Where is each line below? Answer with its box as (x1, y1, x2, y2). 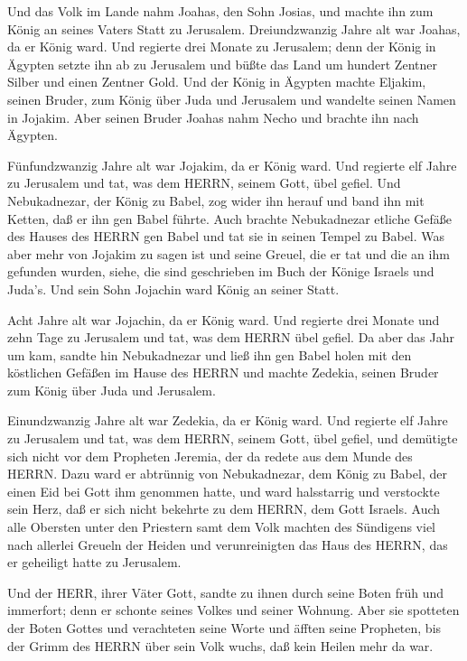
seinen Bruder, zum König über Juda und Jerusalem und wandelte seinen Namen (7, 89, 456, 108)
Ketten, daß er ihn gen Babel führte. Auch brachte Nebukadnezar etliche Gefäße (7, 209, 452, 228)
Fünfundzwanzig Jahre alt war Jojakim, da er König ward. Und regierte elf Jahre (7, 155, 457, 174)
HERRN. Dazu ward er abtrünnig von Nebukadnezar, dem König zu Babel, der (7, 464, 447, 483)
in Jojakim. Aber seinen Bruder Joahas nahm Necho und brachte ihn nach (7, 107, 419, 126)
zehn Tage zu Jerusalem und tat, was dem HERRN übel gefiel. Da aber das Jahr (7, 328, 454, 347)
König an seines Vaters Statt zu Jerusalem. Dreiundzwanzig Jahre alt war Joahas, (7, 19, 461, 38)
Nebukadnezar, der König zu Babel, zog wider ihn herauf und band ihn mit (7, 191, 425, 209)
